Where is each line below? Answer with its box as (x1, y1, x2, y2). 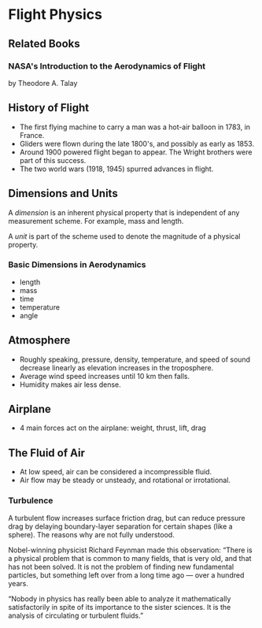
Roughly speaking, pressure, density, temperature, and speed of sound (19, 355, 250, 364)
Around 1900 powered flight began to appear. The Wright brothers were (19, 147, 253, 157)
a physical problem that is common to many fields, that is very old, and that (8, 553, 252, 563)
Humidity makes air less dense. (19, 380, 122, 389)
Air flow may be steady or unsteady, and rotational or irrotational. (19, 475, 231, 485)
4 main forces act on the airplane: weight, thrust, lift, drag (19, 423, 206, 433)
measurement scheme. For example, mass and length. (8, 216, 184, 225)
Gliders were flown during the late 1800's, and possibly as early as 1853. (19, 139, 254, 148)
